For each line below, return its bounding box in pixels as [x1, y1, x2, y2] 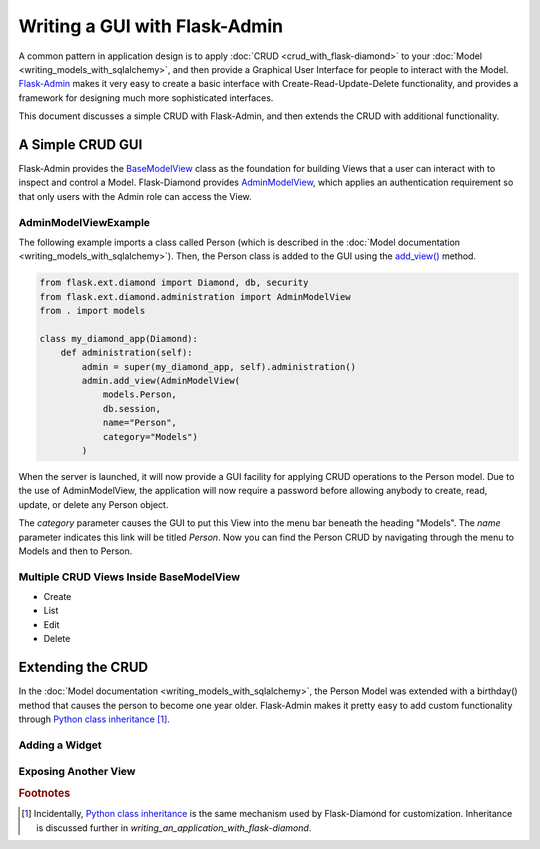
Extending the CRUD [18, 659, 149, 676]
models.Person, [102, 389, 177, 400]
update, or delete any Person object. [18, 498, 169, 510]
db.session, [102, 403, 162, 414]
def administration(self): [60, 347, 194, 359]
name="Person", [102, 417, 177, 429]
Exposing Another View [18, 765, 136, 779]
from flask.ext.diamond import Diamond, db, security [39, 277, 309, 289]
